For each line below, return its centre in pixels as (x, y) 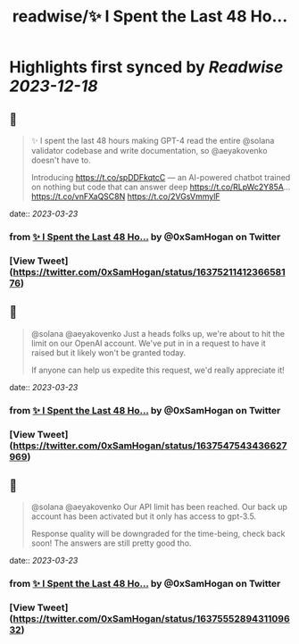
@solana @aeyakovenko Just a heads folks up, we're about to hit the (158, 333)
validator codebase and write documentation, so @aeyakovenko (149, 151)
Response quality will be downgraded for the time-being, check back (158, 534)
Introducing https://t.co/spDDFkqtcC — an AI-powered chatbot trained (161, 177)
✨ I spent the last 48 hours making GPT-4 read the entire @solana (153, 141)
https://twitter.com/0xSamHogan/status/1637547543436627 (150, 446)
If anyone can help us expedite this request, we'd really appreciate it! (158, 370)
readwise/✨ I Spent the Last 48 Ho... (150, 17)
